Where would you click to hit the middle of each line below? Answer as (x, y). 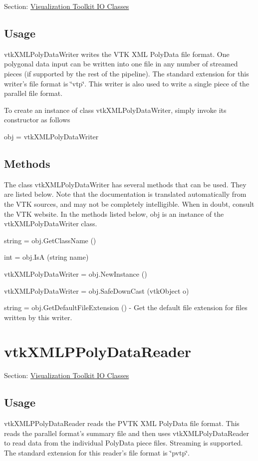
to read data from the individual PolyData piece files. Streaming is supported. (124, 443)
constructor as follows (37, 120)
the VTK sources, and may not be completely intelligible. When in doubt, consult (129, 204)
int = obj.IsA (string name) (46, 257)
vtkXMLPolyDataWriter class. (51, 224)
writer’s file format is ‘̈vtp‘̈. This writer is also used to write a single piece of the (127, 83)
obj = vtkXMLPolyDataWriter (51, 136)
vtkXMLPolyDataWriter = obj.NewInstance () (76, 273)
